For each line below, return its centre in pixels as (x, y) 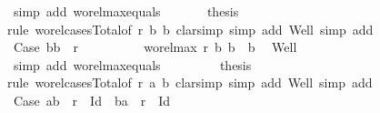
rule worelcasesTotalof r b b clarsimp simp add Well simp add (190, 29)
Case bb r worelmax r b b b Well (155, 47)
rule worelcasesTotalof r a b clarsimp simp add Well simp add (190, 82)
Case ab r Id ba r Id (92, 100)
